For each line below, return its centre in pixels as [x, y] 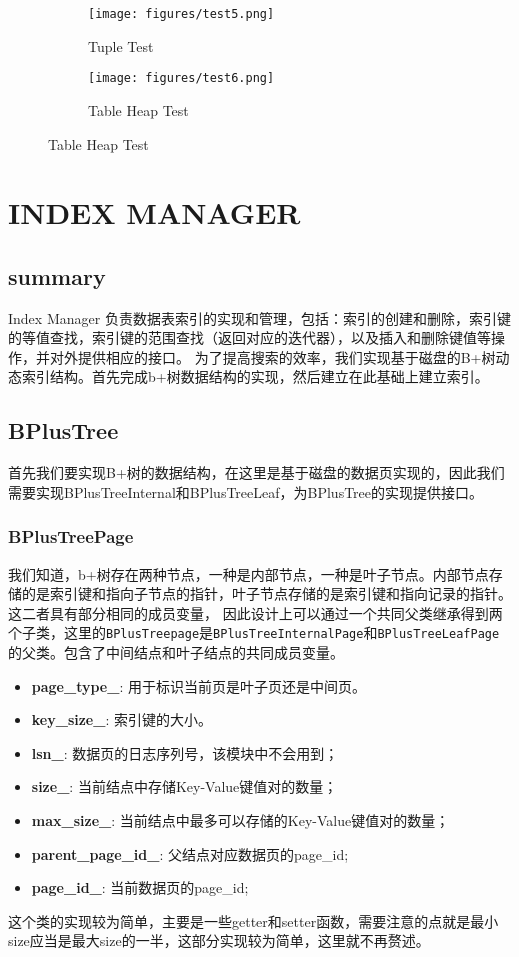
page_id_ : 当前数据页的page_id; [140, 887]
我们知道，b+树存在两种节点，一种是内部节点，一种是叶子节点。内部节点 [248, 573]
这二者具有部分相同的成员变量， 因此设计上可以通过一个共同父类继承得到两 [255, 612]
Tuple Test [121, 45]
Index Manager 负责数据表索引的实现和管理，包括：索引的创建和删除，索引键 [259, 317]
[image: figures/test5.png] [181, 14]
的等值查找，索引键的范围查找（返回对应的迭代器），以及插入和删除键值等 [249, 337]
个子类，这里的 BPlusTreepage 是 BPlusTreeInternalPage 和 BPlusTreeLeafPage [254, 632]
